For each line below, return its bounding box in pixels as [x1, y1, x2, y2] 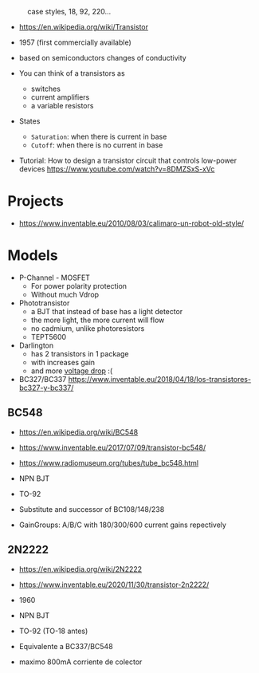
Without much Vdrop [30, 289, 100, 299]
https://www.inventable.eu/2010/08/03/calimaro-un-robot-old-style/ [18, 218, 245, 228]
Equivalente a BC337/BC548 [18, 641, 113, 651]
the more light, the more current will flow [30, 315, 165, 325]
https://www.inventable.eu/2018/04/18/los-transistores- [68, 374, 252, 384]
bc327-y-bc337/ [18, 383, 74, 392]
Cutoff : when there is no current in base [30, 140, 163, 150]
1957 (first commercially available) [18, 37, 132, 47]
